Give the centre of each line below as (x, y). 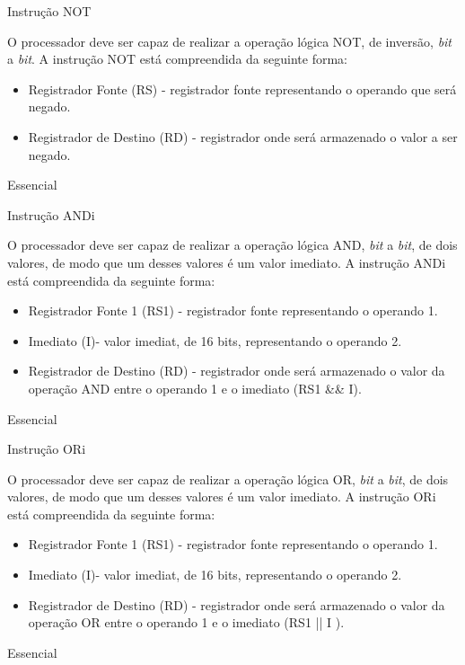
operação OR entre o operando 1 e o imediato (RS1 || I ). (186, 622)
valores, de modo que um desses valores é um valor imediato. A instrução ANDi (227, 262)
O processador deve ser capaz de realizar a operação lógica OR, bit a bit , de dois (228, 479)
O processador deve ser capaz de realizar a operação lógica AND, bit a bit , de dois (232, 245)
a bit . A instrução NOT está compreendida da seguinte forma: (177, 59)
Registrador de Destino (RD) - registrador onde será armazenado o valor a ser (243, 136)
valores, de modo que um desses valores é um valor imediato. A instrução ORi (222, 497)
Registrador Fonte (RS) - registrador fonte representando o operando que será (242, 89)
